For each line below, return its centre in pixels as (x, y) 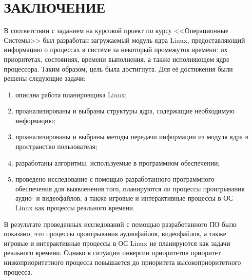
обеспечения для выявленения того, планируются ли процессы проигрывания (130, 188)
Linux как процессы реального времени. (75, 208)
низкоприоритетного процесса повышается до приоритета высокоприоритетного (123, 262)
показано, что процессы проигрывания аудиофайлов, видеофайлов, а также (115, 233)
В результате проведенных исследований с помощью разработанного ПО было (120, 224)
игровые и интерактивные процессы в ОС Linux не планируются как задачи (117, 243)
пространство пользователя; (56, 146)
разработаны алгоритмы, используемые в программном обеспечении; (117, 162)
